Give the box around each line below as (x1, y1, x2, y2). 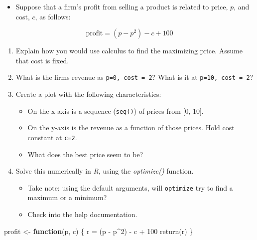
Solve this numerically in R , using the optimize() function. (15, 166, 194, 176)
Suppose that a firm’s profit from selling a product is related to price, (15, 1, 228, 11)
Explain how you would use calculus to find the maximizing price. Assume (15, 45, 243, 56)
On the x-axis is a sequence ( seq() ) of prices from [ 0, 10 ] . (27, 105, 204, 116)
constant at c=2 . (27, 132, 77, 142)
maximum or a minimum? (27, 192, 107, 203)
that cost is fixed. (15, 55, 69, 65)
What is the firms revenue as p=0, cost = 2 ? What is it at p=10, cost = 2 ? (15, 72, 254, 82)
